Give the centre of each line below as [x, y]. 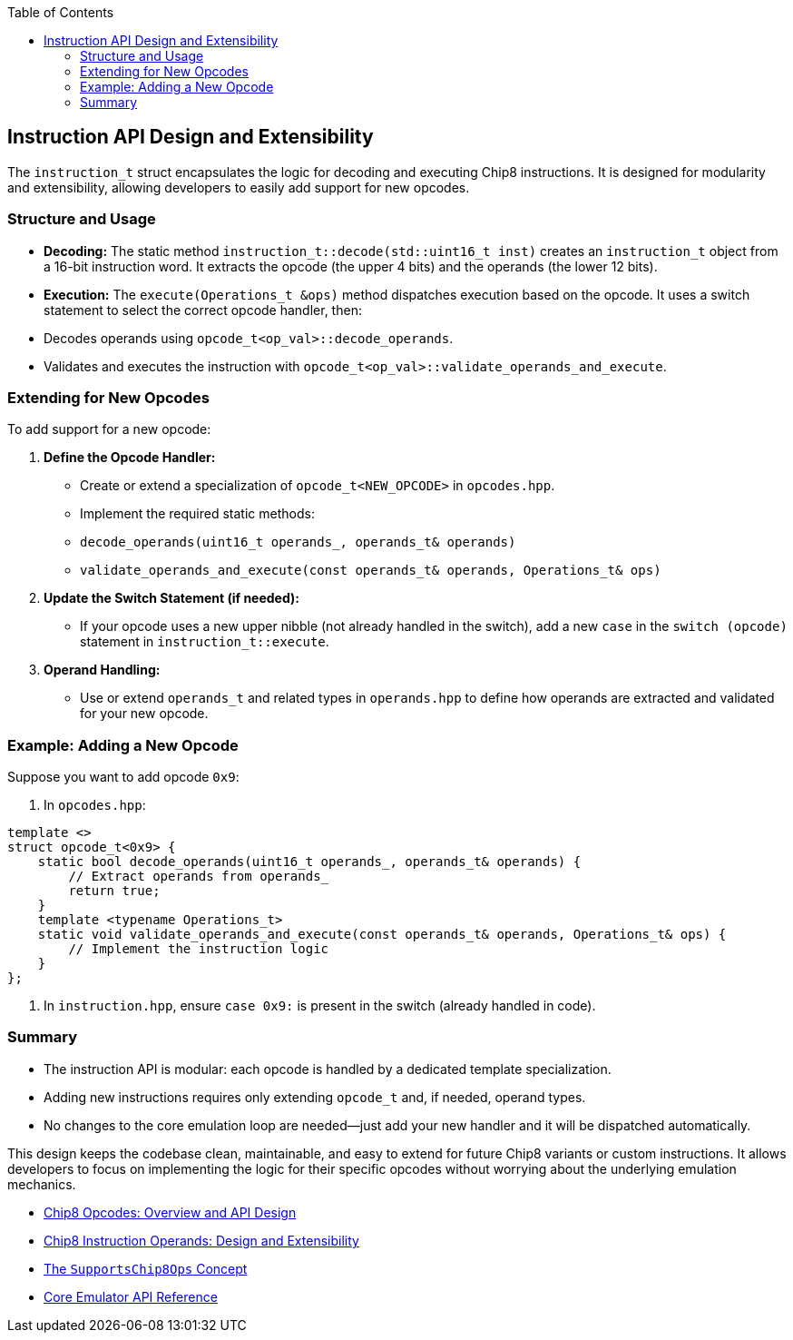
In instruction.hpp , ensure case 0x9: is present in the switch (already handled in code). [320, 1006]
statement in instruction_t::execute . [205, 642]
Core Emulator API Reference [131, 1296]
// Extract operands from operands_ [199, 877]
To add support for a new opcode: [109, 429]
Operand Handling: [102, 670]
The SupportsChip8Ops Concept [146, 1268]
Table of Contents [61, 12]
